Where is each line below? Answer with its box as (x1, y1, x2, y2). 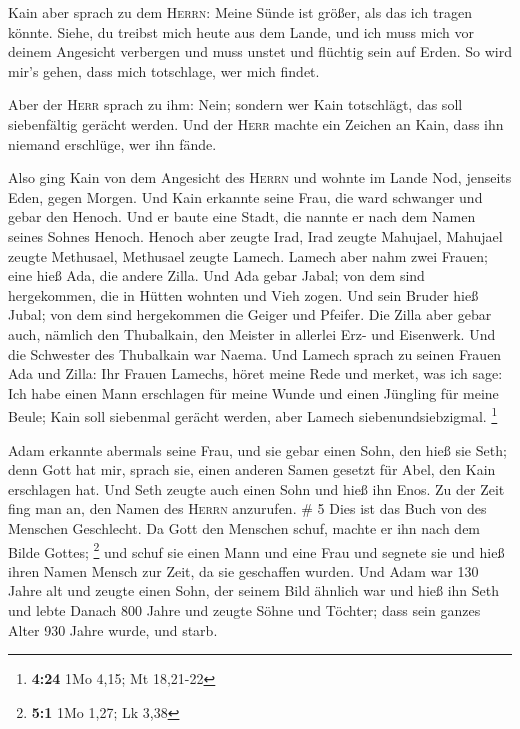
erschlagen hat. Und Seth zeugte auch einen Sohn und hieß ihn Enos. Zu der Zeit (8, 478, 505, 499)
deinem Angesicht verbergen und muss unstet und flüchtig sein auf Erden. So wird (8, 41, 512, 62)
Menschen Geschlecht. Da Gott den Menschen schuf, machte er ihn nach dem (8, 517, 481, 538)
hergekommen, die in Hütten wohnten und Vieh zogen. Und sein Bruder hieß (8, 284, 479, 305)
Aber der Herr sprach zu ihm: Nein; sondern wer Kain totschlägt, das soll (8, 94, 463, 115)
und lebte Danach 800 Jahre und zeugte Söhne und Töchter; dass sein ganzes (8, 599, 481, 620)
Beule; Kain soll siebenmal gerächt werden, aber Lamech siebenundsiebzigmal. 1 (8, 403, 498, 426)
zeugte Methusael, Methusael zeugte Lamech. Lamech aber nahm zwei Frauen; (8, 245, 488, 266)
